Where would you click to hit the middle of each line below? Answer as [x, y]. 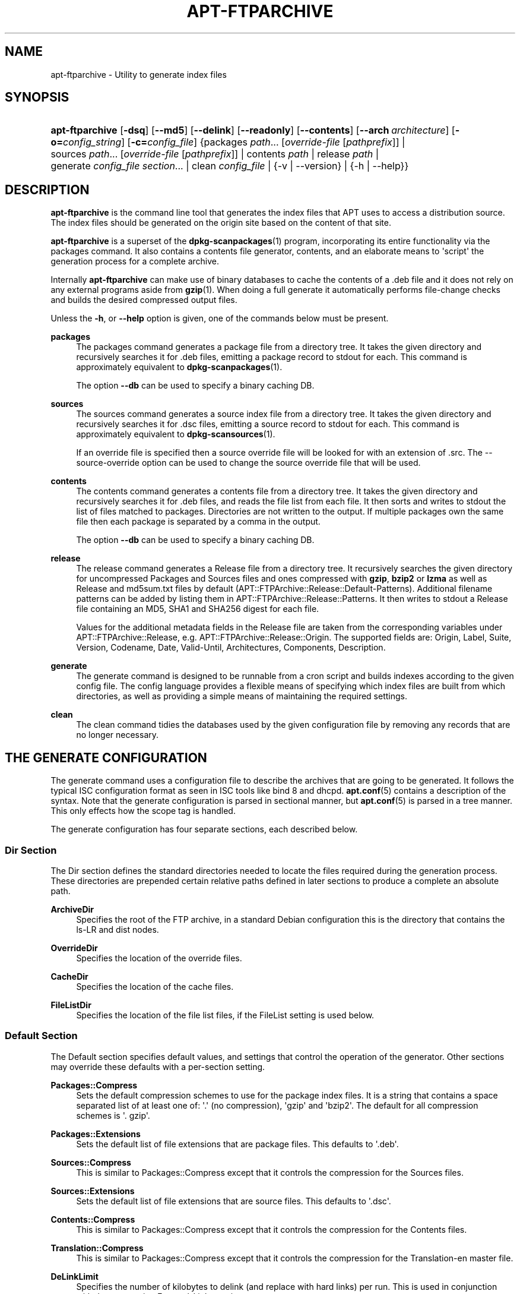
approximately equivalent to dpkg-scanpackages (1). [179, 367]
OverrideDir [74, 948]
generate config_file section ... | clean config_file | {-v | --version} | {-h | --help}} [230, 166]
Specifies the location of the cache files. [155, 986]
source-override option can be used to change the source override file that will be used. [248, 463]
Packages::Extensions [96, 1134]
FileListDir [71, 1005]
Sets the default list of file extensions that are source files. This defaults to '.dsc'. [234, 1201]
